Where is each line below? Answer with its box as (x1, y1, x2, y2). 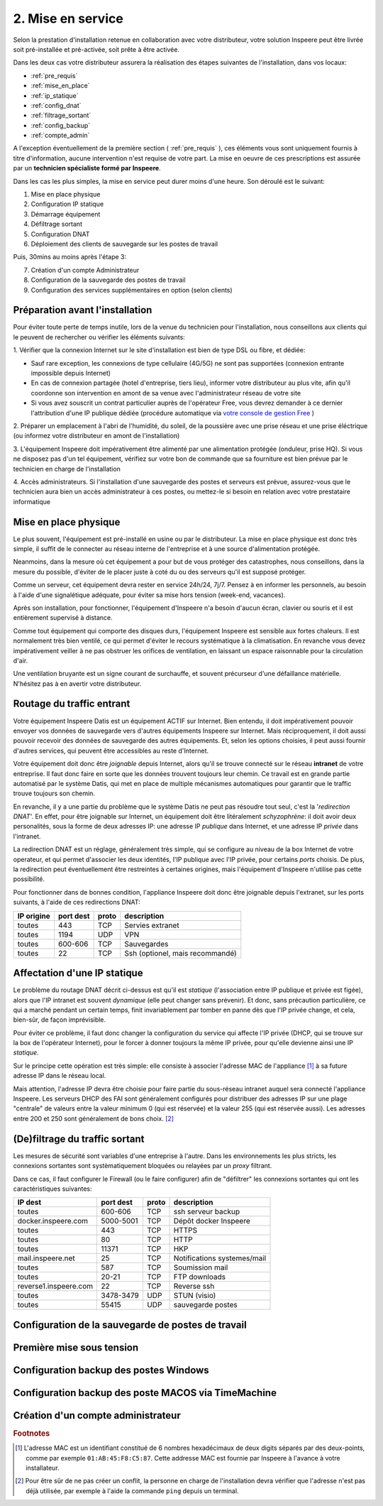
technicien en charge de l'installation (13, 464, 121, 473)
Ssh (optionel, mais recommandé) (124, 948, 237, 958)
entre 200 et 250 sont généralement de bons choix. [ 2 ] (13, 1114, 174, 1123)
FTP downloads (173, 1272, 226, 1282)
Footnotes (13, 1428, 50, 1438)
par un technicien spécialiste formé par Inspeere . (13, 164, 161, 173)
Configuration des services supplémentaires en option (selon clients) (30, 285, 233, 294)
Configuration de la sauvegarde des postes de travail (30, 275, 186, 284)
